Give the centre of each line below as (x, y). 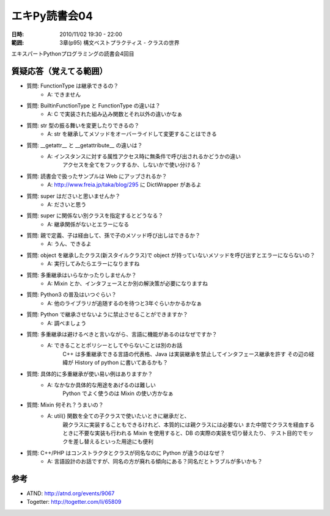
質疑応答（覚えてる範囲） (59, 71)
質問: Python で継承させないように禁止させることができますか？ (108, 314)
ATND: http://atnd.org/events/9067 (71, 493)
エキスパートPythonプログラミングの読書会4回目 (73, 54)
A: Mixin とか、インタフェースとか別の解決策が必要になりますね (127, 283)
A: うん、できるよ (69, 244)
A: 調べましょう (67, 323)
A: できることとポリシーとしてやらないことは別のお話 (115, 346)
